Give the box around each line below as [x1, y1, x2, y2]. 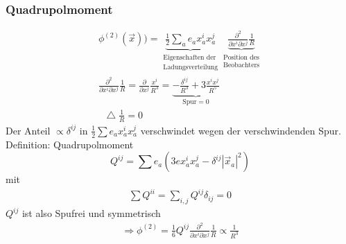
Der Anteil [6, 123, 51, 137]
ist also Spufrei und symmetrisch [21, 206, 161, 220]
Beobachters [223, 61, 260, 69]
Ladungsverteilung [163, 64, 218, 71]
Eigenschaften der [163, 54, 216, 62]
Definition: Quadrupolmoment [6, 137, 134, 151]
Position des [223, 53, 259, 61]
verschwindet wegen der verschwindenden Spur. [140, 123, 341, 137]
